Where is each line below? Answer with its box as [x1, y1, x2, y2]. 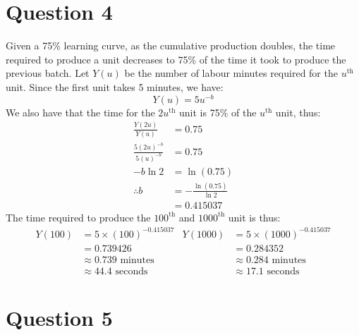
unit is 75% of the [179, 104, 257, 119]
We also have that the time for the [6, 104, 155, 119]
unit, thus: [275, 104, 321, 119]
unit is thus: [228, 209, 281, 224]
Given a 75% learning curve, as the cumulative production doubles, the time [6, 38, 336, 53]
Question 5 [6, 303, 113, 332]
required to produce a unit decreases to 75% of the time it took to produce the [6, 51, 346, 66]
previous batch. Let [6, 66, 90, 80]
